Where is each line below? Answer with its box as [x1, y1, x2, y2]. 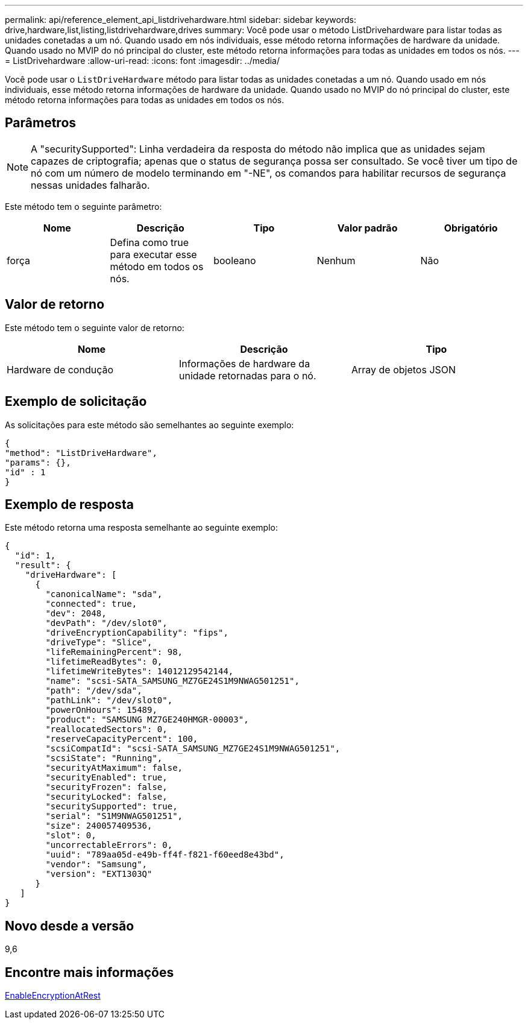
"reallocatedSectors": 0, [45, 724, 168, 735]
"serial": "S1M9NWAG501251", [45, 811, 183, 821]
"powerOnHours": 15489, [45, 705, 157, 715]
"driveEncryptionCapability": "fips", [45, 628, 228, 638]
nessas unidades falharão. [31, 179, 150, 191]
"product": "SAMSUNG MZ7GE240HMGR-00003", [45, 715, 249, 725]
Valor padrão [337, 221, 398, 234]
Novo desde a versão [5, 918, 134, 934]
